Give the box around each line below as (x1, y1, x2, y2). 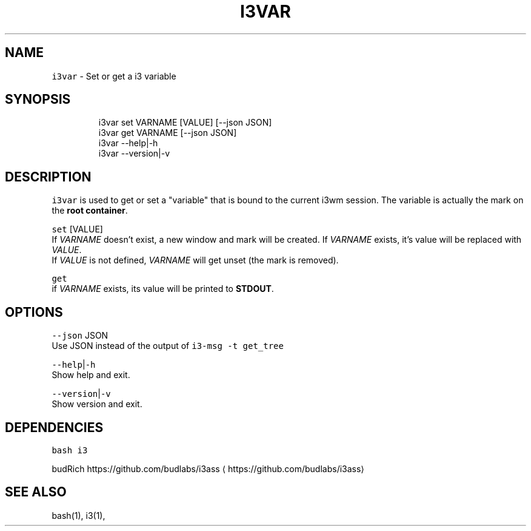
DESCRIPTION (5, 169, 92, 184)
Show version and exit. (52, 399, 142, 410)
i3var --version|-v (98, 148, 170, 159)
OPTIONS (5, 304, 63, 320)
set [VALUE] (52, 224, 103, 235)
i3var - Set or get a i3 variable (52, 70, 176, 81)
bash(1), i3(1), (52, 510, 105, 521)
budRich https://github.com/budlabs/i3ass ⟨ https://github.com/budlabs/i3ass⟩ (52, 463, 364, 474)
